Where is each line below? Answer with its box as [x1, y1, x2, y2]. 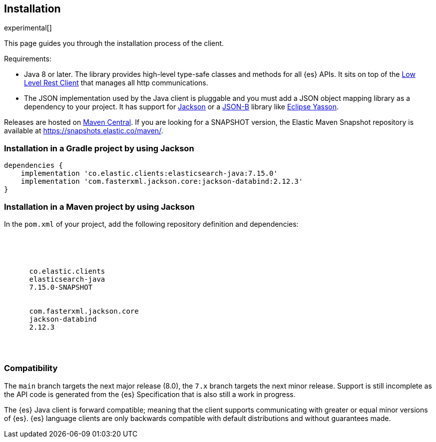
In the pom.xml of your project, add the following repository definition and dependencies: [4, 219, 299, 228]
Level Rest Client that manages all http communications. [24, 78, 208, 87]
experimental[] [4, 23, 52, 32]
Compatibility [4, 363, 58, 374]
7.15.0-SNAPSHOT [29, 283, 93, 291]
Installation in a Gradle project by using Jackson [4, 143, 194, 153]
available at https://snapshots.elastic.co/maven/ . [4, 126, 163, 135]
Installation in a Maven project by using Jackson [4, 201, 195, 212]
